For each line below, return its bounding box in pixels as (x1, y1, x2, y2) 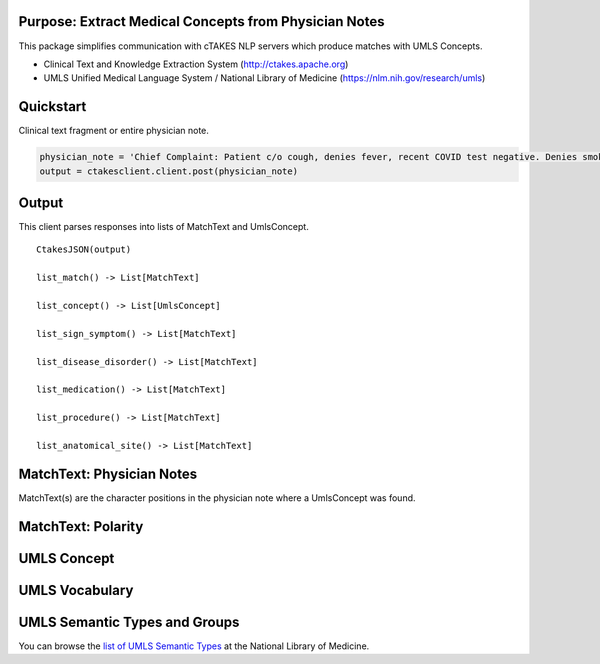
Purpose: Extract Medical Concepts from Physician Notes (18, 13, 385, 30)
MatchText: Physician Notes (18, 465, 198, 482)
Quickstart (18, 98, 87, 115)
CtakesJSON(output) (36, 244, 132, 255)
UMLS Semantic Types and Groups (18, 613, 240, 630)
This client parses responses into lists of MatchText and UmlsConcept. (18, 221, 309, 233)
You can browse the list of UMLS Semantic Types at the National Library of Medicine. (18, 640, 370, 652)
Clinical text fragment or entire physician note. (18, 125, 210, 137)
